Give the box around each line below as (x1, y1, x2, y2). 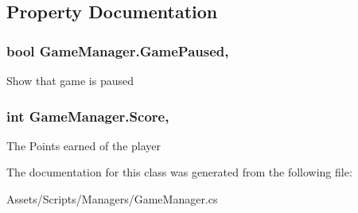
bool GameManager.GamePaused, (6, 41, 229, 60)
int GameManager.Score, (6, 106, 169, 126)
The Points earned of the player (6, 137, 161, 153)
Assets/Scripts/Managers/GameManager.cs (6, 191, 218, 207)
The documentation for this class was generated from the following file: (6, 164, 352, 180)
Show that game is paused (6, 72, 134, 88)
